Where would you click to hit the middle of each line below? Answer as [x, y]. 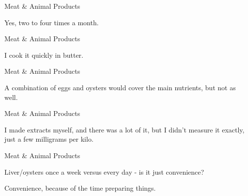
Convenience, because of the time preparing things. [80, 188]
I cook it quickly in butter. [44, 55]
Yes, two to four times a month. [52, 22]
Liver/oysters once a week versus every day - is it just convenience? [104, 171]
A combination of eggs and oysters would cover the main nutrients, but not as [120, 87]
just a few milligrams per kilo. [49, 139]
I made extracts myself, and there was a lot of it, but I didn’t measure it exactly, [124, 129]
